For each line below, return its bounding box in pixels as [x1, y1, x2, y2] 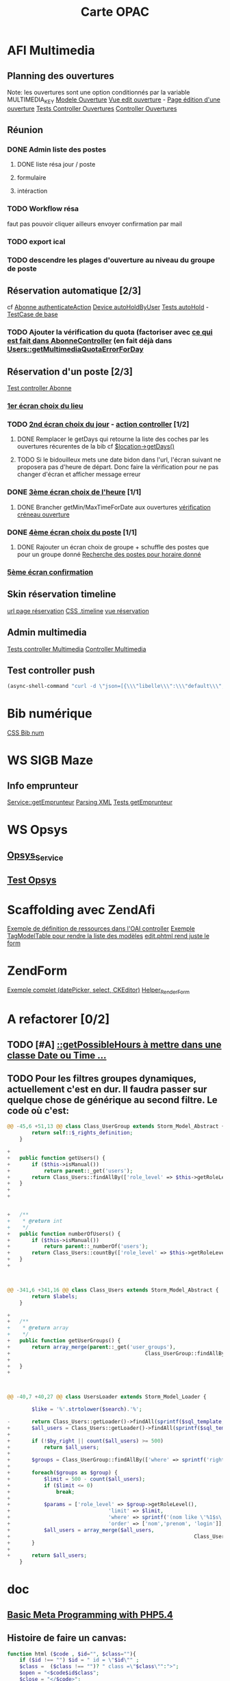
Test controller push [7, 665, 95, 676]
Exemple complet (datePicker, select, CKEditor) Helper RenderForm [7, 986, 190, 995]
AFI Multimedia [7, 43, 95, 58]
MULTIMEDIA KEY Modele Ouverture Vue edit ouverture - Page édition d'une [7, 95, 220, 105]
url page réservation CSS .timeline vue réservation [7, 606, 149, 615]
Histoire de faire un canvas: [7, 1632, 127, 1644]
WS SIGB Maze [7, 752, 94, 768]
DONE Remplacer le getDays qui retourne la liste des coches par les [16, 435, 209, 443]
